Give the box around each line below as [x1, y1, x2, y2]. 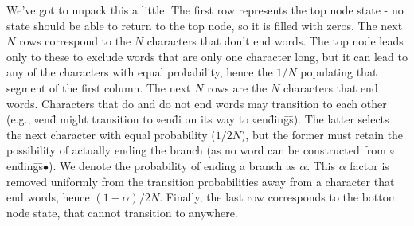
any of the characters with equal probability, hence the [6, 64, 273, 80]
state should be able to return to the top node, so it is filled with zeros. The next [6, 17, 403, 33]
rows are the [207, 79, 268, 95]
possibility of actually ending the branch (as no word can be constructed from [6, 142, 386, 158]
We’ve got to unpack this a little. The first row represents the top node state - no [6, 2, 404, 18]
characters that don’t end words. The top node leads [146, 33, 404, 49]
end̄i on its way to [161, 111, 249, 127]
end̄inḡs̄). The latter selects [256, 111, 389, 127]
